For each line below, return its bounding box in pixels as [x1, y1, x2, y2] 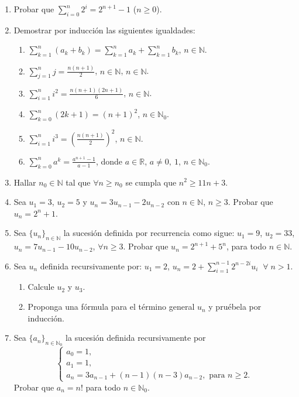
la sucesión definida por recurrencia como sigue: [63, 227, 235, 239]
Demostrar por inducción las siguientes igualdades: [13, 23, 195, 36]
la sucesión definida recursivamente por [66, 331, 206, 344]
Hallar [13, 176, 36, 188]
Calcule [28, 280, 54, 293]
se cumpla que [125, 176, 177, 188]
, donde [95, 155, 123, 167]
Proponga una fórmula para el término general [28, 300, 195, 313]
